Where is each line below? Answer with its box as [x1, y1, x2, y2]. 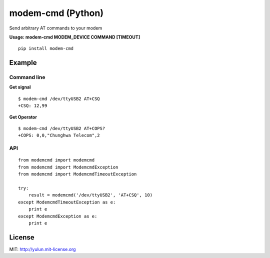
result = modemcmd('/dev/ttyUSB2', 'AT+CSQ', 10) [28, 192, 152, 198]
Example [9, 58, 37, 67]
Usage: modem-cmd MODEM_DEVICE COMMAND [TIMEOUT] [9, 34, 140, 40]
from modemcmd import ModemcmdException [18, 164, 118, 170]
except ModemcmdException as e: [18, 213, 97, 219]
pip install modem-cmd [18, 45, 74, 51]
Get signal [9, 84, 31, 90]
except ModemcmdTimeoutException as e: [18, 199, 116, 205]
